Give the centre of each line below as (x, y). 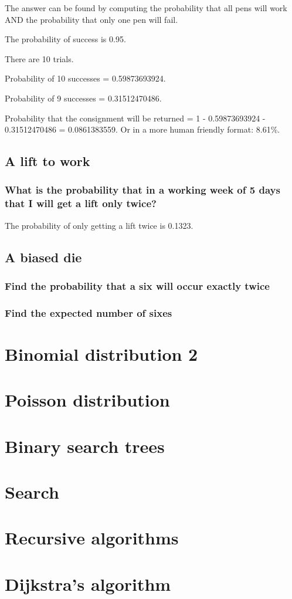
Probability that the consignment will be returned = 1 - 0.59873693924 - (135, 118)
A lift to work (47, 161)
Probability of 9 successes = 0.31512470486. (83, 98)
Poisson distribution (87, 400)
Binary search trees (85, 446)
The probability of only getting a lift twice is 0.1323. (99, 225)
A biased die (43, 257)
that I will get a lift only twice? (81, 203)
